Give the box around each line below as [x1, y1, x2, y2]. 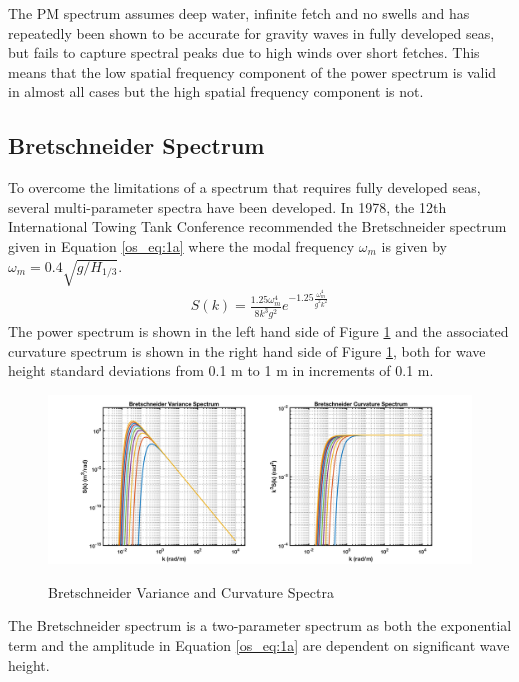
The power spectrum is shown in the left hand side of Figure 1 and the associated [8, 321, 509, 342]
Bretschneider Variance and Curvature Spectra [48, 581, 334, 602]
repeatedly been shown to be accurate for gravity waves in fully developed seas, [8, 22, 495, 43]
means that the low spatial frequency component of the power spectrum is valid [8, 61, 497, 82]
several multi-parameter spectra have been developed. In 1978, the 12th [8, 196, 447, 217]
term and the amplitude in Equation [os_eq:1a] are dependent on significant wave [8, 635, 510, 655]
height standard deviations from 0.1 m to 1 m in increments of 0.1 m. [8, 360, 434, 381]
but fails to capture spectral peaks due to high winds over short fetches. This [8, 42, 480, 63]
